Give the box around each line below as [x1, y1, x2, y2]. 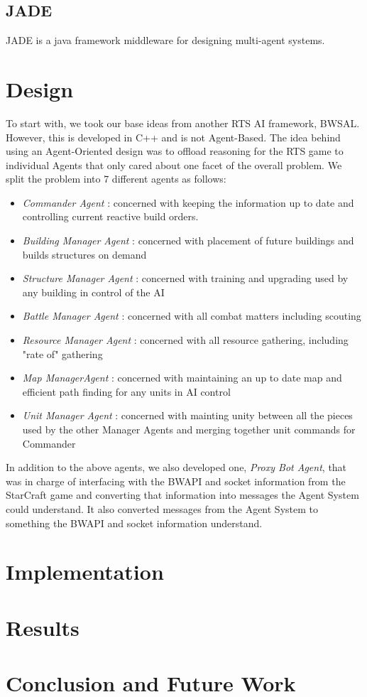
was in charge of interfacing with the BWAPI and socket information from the [6, 473, 346, 488]
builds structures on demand [22, 247, 147, 261]
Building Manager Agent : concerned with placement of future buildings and [22, 233, 354, 248]
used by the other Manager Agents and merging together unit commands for [22, 422, 356, 437]
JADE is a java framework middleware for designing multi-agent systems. [6, 33, 325, 48]
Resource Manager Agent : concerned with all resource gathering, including [22, 333, 349, 347]
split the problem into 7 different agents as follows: [6, 171, 226, 186]
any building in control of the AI [22, 284, 165, 299]
